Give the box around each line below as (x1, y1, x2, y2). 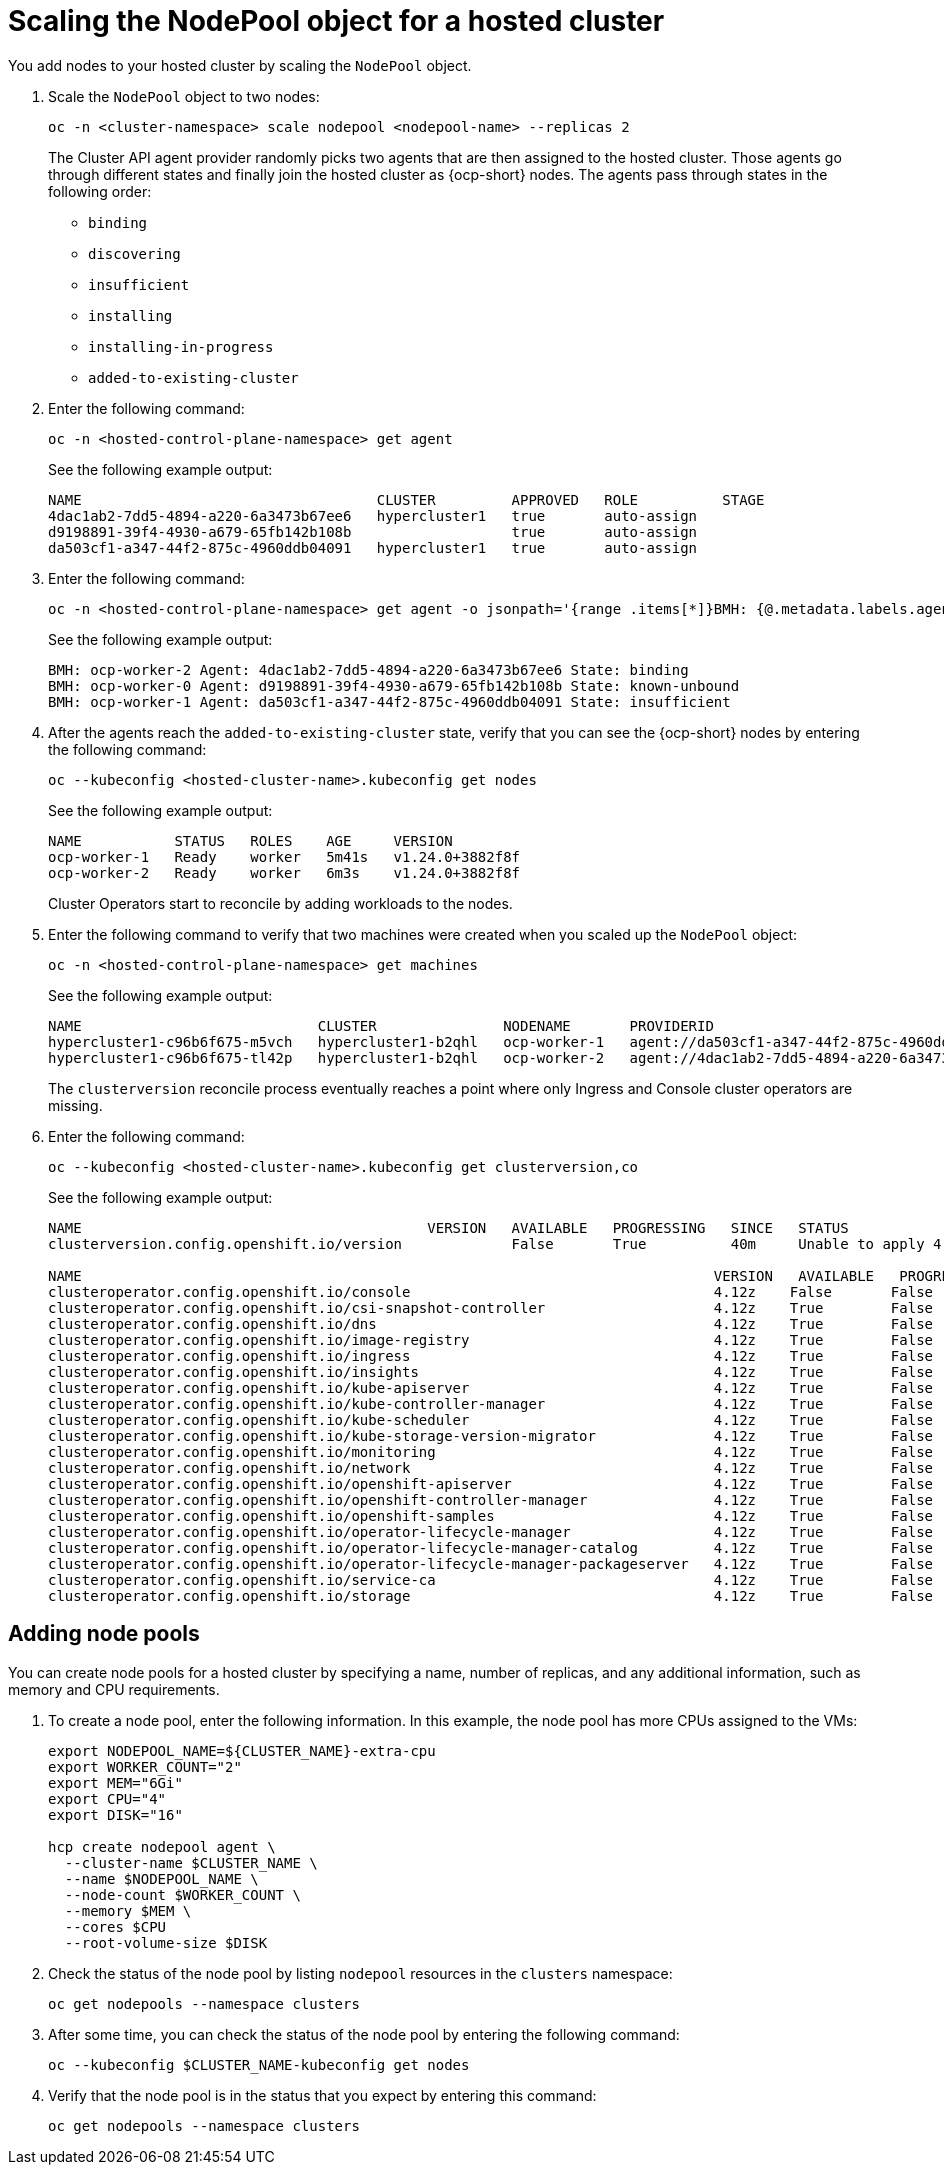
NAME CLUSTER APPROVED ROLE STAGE (48, 491, 765, 508)
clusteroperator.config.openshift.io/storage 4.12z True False (48, 1587, 934, 1604)
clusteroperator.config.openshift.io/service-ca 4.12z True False (48, 1571, 934, 1588)
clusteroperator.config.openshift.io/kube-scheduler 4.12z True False (48, 1411, 934, 1428)
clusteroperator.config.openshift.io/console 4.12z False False (48, 1283, 934, 1300)
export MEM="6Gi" (48, 1774, 183, 1791)
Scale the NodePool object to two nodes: (48, 87, 320, 105)
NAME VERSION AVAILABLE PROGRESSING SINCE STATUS (48, 1219, 849, 1236)
